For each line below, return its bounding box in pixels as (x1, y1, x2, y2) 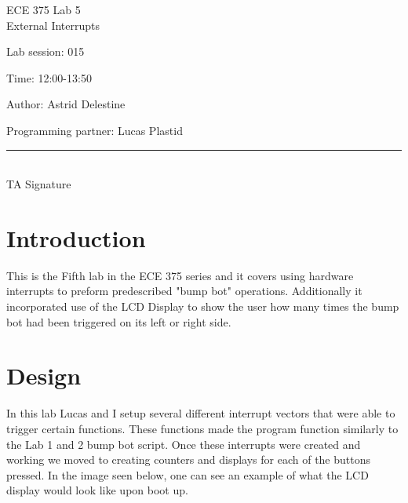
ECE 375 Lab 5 (6, 2, 81, 17)
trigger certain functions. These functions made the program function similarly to (6, 420, 399, 436)
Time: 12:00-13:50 (6, 69, 92, 86)
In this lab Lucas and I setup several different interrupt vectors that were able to (6, 405, 395, 421)
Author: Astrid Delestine (6, 96, 126, 112)
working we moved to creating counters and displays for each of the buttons (6, 451, 371, 468)
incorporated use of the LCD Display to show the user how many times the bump (6, 298, 399, 315)
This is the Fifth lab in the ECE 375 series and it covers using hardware (6, 267, 354, 283)
